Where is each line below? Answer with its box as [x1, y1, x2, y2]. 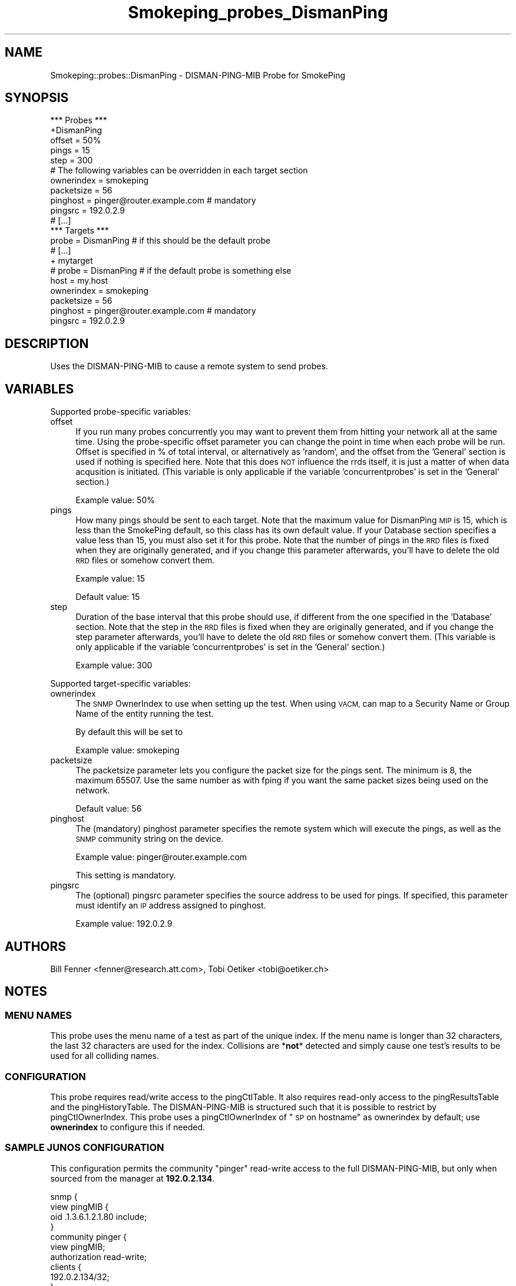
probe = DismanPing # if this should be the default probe [50, 235, 271, 246]
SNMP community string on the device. [75, 834, 224, 844]
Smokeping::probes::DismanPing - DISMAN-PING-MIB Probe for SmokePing [50, 70, 345, 80]
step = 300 [50, 155, 93, 166]
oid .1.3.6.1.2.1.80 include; [50, 1211, 147, 1222]
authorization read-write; [50, 1251, 147, 1262]
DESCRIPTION [5, 336, 89, 351]
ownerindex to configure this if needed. [50, 1121, 206, 1132]
